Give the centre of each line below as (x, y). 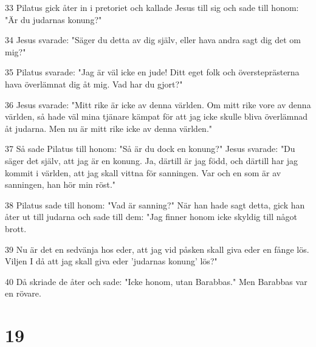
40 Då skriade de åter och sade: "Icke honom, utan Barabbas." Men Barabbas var (156, 281)
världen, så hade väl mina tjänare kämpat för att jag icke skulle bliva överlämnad (156, 116)
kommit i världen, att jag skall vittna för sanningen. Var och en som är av (143, 172)
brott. (16, 228)
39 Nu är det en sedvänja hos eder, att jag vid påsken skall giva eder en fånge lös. (157, 249)
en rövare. (23, 293)
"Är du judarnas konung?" (53, 19)
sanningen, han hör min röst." (60, 184)
